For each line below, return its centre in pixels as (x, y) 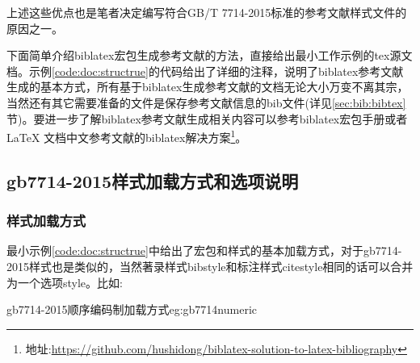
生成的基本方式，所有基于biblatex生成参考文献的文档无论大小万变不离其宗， (208, 87)
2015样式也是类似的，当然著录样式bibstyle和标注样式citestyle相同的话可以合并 (210, 266)
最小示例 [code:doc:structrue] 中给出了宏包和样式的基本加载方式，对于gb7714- (204, 250)
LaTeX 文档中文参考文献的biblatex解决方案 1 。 (127, 136)
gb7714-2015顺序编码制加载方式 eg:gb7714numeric (132, 309)
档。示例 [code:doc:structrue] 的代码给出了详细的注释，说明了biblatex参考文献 (205, 71)
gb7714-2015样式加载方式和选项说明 (153, 180)
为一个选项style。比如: (65, 282)
